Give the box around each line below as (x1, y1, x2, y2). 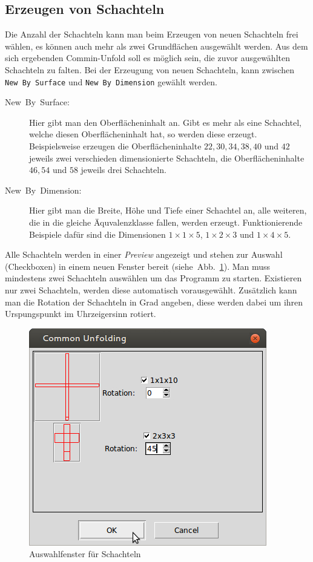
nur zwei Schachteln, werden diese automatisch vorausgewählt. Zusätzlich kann (5, 283, 297, 296)
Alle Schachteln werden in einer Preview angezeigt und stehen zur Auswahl (5, 248, 283, 261)
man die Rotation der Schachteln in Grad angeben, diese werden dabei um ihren (5, 295, 303, 308)
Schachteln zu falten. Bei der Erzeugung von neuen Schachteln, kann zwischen (5, 63, 295, 76)
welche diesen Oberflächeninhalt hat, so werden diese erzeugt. (29, 128, 257, 140)
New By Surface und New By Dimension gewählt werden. (5, 75, 217, 88)
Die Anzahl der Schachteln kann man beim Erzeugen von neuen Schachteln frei (5, 28, 298, 41)
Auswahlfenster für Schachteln (29, 547, 141, 560)
